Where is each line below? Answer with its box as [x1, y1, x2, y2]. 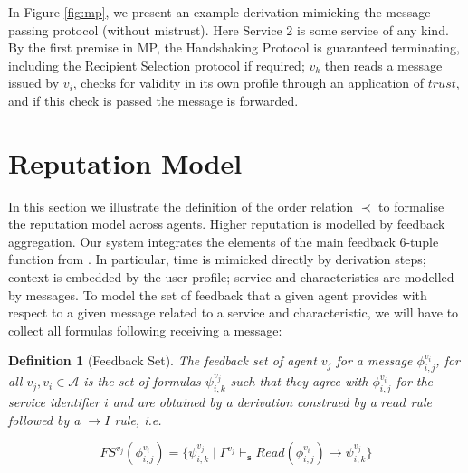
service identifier [8, 393, 100, 412]
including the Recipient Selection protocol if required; [8, 55, 305, 74]
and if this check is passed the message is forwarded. [8, 90, 299, 109]
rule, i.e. [114, 410, 162, 429]
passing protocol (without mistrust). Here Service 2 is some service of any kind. [8, 20, 449, 39]
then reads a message [324, 55, 443, 74]
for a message [336, 351, 413, 370]
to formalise [378, 196, 444, 215]
